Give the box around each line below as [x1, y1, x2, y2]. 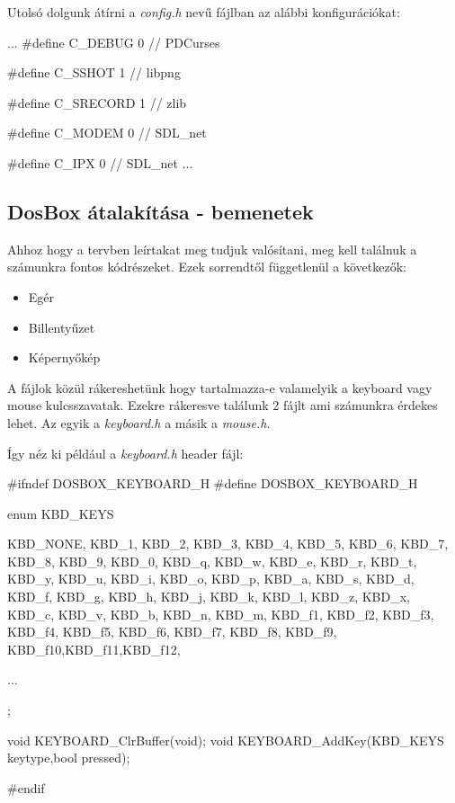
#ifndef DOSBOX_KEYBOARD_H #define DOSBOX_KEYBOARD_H [7, 474, 418, 493]
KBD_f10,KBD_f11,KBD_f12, [7, 639, 181, 658]
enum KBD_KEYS [7, 504, 114, 522]
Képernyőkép [28, 348, 101, 367]
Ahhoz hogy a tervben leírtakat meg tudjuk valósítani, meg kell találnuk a [7, 239, 417, 258]
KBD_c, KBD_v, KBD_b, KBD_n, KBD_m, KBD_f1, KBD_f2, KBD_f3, [7, 604, 434, 623]
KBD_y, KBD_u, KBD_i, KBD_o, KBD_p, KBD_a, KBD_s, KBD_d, [7, 569, 415, 588]
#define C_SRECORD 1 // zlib [7, 93, 187, 112]
